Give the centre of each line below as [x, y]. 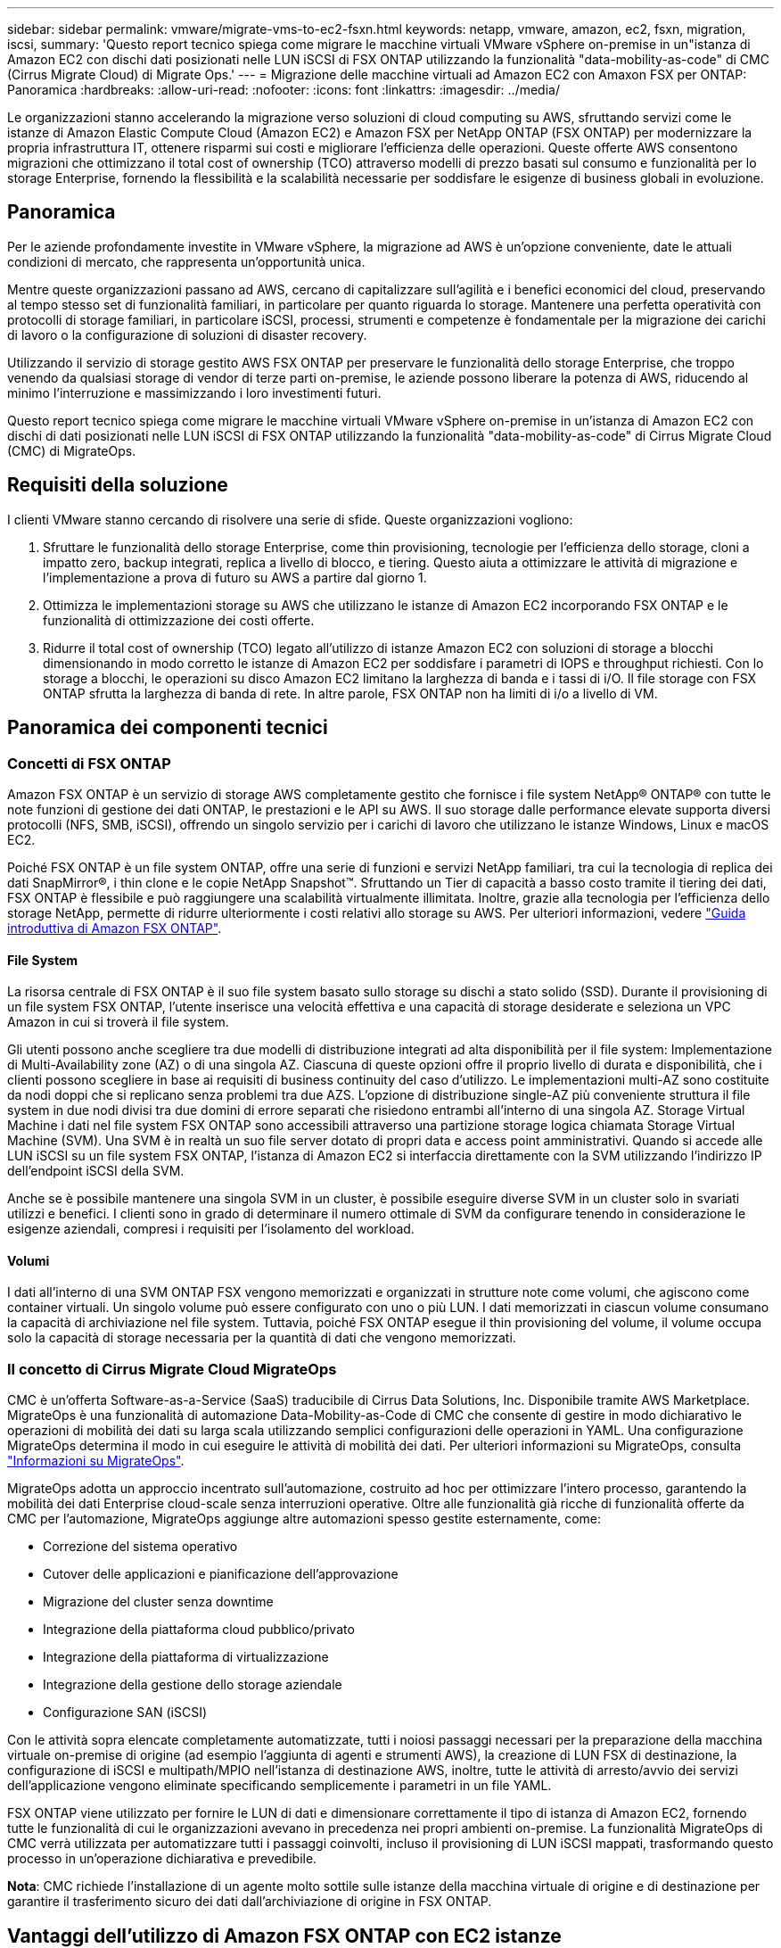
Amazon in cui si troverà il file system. [118, 1022]
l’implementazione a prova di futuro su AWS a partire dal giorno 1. [235, 577]
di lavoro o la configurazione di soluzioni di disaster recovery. [187, 334]
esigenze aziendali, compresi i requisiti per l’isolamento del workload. [211, 1229]
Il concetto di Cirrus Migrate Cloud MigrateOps [172, 1369]
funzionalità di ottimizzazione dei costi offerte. [179, 620]
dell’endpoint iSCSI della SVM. [96, 1171]
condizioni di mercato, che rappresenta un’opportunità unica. [186, 261]
